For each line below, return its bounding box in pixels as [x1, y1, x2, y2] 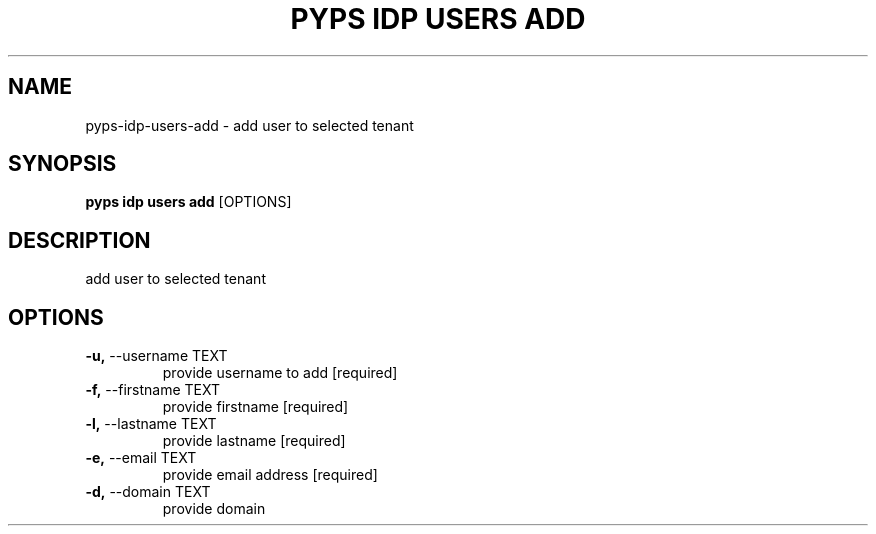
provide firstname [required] [162, 398, 349, 416]
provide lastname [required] [162, 432, 346, 450]
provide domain [162, 500, 266, 518]
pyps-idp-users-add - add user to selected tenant [85, 116, 414, 134]
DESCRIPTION [8, 227, 151, 253]
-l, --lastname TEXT [85, 415, 217, 433]
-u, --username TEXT [85, 347, 228, 365]
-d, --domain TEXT [85, 483, 211, 501]
